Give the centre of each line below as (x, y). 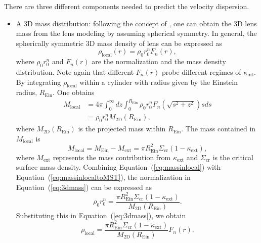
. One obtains (74, 92)
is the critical (233, 157)
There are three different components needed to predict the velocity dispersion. (127, 6)
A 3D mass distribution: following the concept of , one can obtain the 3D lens (136, 23)
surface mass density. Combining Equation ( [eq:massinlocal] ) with (118, 167)
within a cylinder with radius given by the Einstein (159, 82)
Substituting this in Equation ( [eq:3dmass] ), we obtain (101, 215)
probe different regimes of (201, 71)
